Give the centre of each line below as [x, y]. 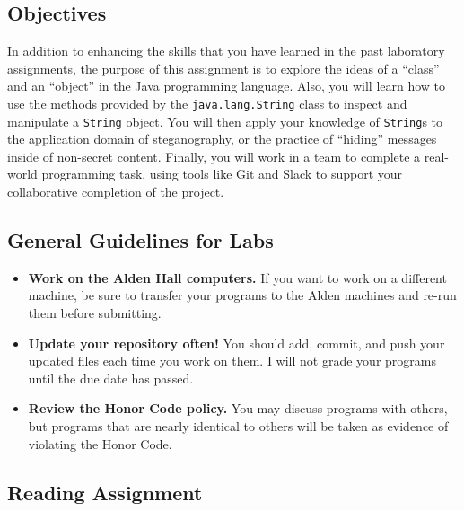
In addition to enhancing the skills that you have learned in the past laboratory [226, 51]
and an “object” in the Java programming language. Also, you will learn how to [227, 86]
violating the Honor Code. [100, 443]
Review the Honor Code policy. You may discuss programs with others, [238, 408]
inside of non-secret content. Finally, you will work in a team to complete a [214, 156]
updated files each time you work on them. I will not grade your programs [232, 361]
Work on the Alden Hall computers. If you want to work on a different [237, 277]
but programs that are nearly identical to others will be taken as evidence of [238, 426]
